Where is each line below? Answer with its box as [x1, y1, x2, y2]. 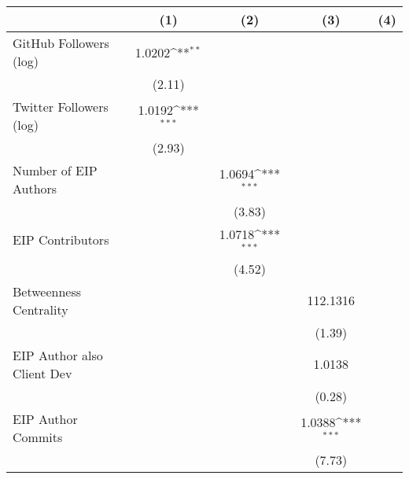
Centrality [13, 300, 68, 319]
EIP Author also [13, 345, 103, 364]
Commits [13, 427, 63, 446]
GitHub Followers [13, 34, 109, 52]
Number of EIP [13, 161, 98, 179]
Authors [13, 179, 57, 197]
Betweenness [13, 282, 82, 300]
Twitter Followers [13, 98, 109, 116]
